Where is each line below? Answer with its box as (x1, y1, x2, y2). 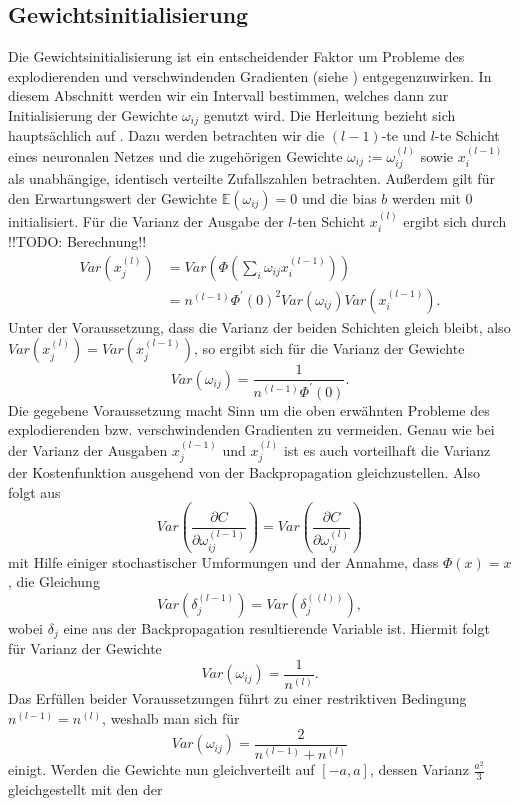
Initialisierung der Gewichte (8, 104, 178, 125)
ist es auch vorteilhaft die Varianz (283, 439, 491, 460)
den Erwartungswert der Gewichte (8, 187, 217, 208)
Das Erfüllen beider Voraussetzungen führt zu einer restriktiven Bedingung (8, 688, 467, 709)
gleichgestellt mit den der (8, 778, 163, 799)
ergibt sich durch (403, 210, 507, 231)
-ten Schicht (292, 210, 366, 231)
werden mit (392, 187, 461, 208)
